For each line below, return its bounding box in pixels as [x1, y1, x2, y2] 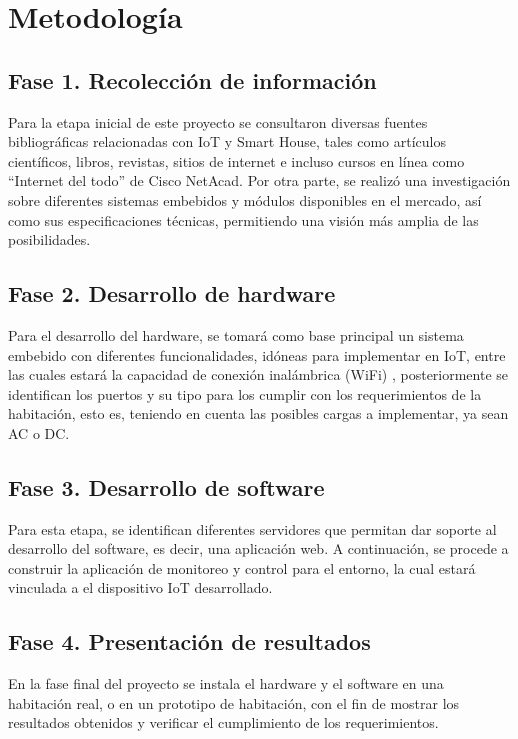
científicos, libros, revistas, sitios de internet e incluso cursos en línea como [8, 150, 465, 171]
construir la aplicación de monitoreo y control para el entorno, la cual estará [8, 557, 476, 578]
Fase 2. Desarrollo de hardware [8, 278, 336, 309]
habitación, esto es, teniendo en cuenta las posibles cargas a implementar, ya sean [8, 403, 509, 424]
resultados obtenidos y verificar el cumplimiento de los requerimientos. [8, 712, 439, 733]
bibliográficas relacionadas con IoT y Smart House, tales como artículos [8, 131, 447, 152]
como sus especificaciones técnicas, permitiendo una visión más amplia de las [8, 209, 479, 230]
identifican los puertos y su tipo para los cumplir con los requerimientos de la [8, 383, 482, 404]
